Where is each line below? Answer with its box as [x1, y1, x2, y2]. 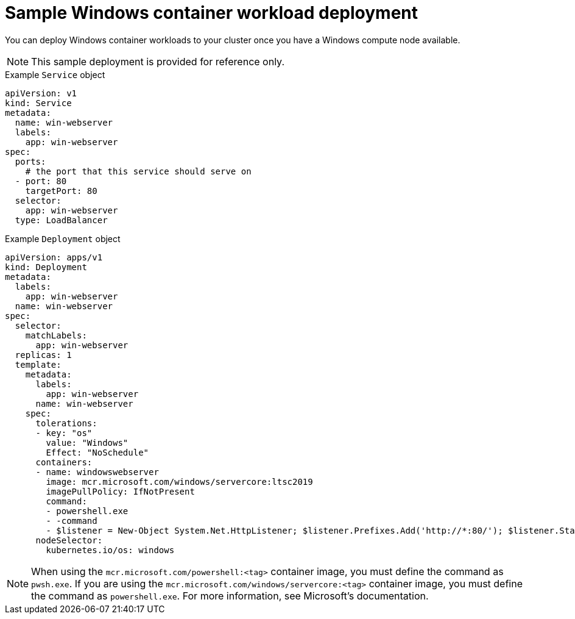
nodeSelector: [35, 535, 103, 545]
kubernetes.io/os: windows [46, 545, 175, 555]
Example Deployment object [5, 233, 121, 244]
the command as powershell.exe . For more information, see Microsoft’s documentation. [31, 589, 429, 602]
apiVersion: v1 [5, 88, 77, 98]
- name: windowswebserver [35, 467, 159, 477]
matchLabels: [25, 330, 87, 340]
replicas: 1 [15, 349, 72, 360]
